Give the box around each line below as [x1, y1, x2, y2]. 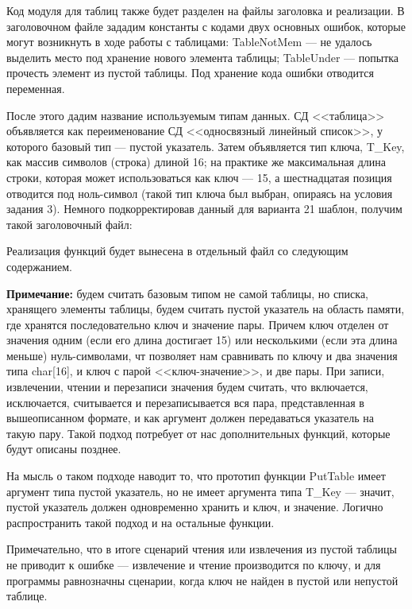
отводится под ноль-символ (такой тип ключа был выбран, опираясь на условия [6, 184, 393, 201]
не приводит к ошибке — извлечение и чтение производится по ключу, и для [6, 557, 381, 572]
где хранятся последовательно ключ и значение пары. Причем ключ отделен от [6, 316, 389, 332]
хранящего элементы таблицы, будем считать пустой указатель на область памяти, [6, 301, 405, 317]
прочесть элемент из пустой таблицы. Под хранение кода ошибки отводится [6, 64, 375, 81]
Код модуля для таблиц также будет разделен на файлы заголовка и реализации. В [6, 2, 405, 18]
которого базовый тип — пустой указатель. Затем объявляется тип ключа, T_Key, [6, 138, 405, 154]
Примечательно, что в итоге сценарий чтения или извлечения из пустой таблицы [6, 541, 397, 557]
